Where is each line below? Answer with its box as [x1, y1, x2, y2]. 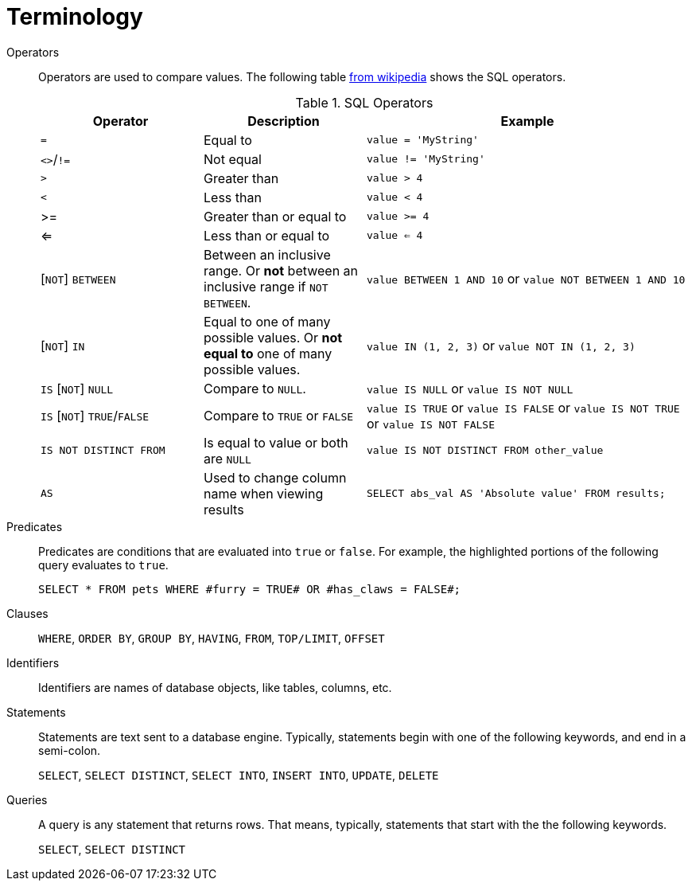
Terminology [6, 3, 143, 30]
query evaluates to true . [38, 557, 169, 572]
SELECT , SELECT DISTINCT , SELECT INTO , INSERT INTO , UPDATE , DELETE [38, 768, 439, 782]
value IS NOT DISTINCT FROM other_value [367, 444, 604, 457]
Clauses [6, 606, 49, 620]
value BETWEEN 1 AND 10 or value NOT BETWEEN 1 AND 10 [367, 270, 686, 287]
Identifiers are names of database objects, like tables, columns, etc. [38, 680, 392, 694]
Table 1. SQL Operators [295, 94, 433, 111]
